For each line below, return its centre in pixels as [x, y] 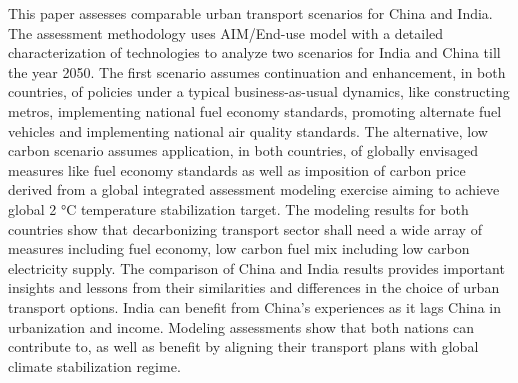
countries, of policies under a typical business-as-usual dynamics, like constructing [259, 91]
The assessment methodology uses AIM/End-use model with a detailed [226, 32]
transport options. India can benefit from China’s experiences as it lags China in [254, 306]
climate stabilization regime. [94, 365]
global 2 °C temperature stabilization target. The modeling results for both [238, 208]
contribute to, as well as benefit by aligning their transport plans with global [243, 346]
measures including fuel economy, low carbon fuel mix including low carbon [239, 248]
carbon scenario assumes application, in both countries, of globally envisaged [243, 150]
